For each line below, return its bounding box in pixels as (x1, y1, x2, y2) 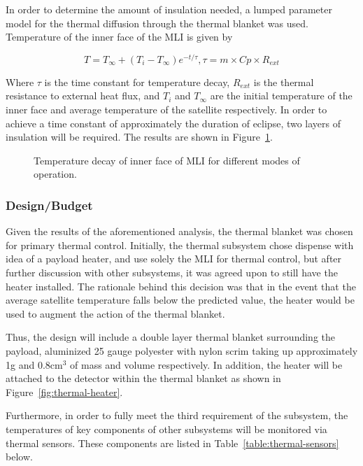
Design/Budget (6, 196, 93, 213)
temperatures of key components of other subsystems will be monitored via (6, 421, 327, 436)
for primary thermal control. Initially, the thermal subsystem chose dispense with (6, 237, 354, 252)
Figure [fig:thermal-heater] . (6, 384, 123, 399)
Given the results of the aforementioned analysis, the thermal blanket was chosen (6, 224, 353, 239)
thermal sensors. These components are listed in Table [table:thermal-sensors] (6, 435, 339, 450)
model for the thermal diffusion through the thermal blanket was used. (6, 15, 308, 30)
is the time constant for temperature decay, (44, 74, 230, 89)
